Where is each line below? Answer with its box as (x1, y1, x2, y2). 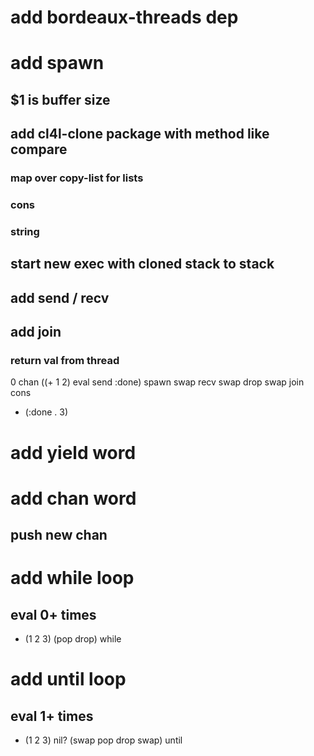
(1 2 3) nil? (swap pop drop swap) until (24, 734, 183, 746)
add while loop (10, 567, 135, 590)
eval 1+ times (10, 707, 94, 725)
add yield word (10, 441, 137, 464)
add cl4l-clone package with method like (10, 126, 270, 143)
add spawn (10, 52, 105, 75)
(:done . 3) (24, 406, 68, 418)
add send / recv (10, 289, 110, 306)
